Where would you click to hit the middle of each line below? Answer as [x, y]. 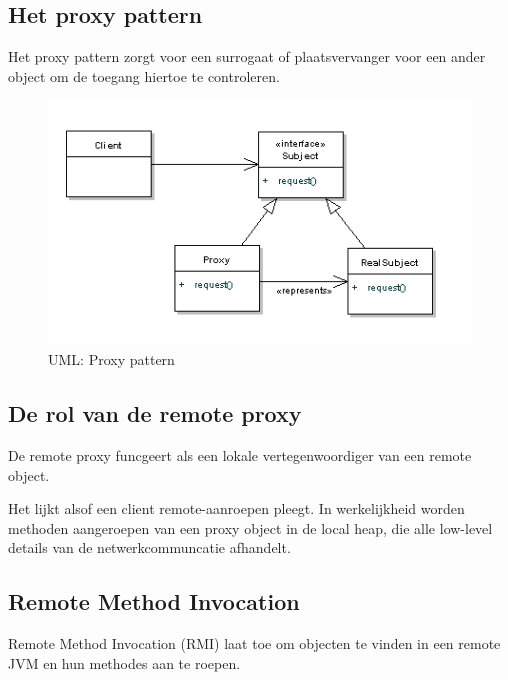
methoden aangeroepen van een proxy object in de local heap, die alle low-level [250, 527]
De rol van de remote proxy [155, 413]
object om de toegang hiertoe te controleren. [144, 75]
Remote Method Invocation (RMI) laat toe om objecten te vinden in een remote [254, 643]
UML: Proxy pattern [111, 359]
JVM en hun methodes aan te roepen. [124, 662]
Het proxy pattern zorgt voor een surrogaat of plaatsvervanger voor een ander [247, 56]
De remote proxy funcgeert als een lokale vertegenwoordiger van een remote [240, 455]
